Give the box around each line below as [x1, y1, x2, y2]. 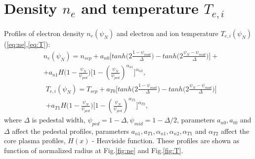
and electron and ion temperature [116, 28, 218, 38]
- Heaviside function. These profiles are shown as [92, 135, 240, 146]
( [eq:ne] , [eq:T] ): [4, 39, 50, 49]
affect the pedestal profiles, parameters [12, 125, 129, 136]
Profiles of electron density [4, 28, 85, 38]
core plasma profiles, [4, 135, 66, 146]
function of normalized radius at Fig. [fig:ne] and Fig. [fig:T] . [4, 145, 183, 156]
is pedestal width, [32, 115, 85, 125]
